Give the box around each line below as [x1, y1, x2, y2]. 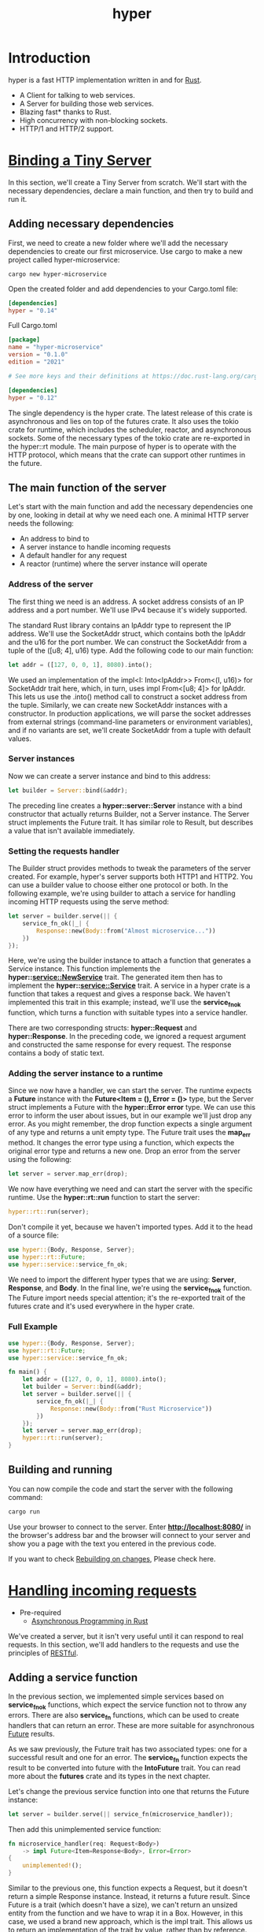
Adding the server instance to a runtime [8, 1068, 163, 1079]
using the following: [8, 1155, 72, 1164]
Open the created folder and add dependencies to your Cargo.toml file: [8, 284, 238, 293]
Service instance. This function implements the [8, 964, 161, 973]
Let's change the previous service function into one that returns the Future [8, 1786, 250, 1796]
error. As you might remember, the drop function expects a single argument [8, 1119, 253, 1129]
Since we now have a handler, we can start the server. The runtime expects [8, 1085, 252, 1096]
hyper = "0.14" [8, 307, 58, 315]
